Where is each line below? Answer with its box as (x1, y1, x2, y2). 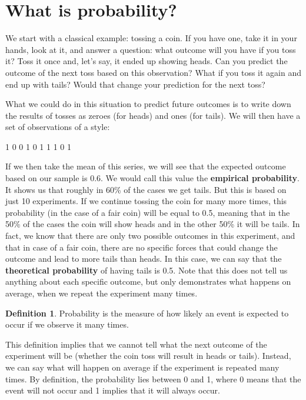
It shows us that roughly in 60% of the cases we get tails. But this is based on (5, 183, 287, 195)
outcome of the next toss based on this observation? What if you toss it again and (5, 66, 302, 78)
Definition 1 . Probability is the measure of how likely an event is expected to (5, 306, 289, 319)
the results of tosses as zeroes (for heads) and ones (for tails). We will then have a (5, 109, 301, 121)
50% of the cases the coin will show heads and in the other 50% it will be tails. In (5, 218, 300, 230)
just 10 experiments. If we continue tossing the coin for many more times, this (5, 195, 287, 207)
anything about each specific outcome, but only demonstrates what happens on (5, 275, 291, 288)
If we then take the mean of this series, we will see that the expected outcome (5, 160, 286, 172)
